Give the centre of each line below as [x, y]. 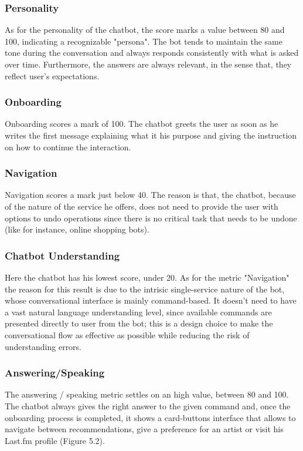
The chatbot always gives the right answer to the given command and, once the [148, 405]
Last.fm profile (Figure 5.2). [55, 440]
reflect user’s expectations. [52, 75]
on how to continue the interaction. [68, 147]
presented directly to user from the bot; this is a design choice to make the [139, 323]
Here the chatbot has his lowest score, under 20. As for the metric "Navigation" [147, 277]
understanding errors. [43, 346]
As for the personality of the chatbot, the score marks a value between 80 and [145, 30]
